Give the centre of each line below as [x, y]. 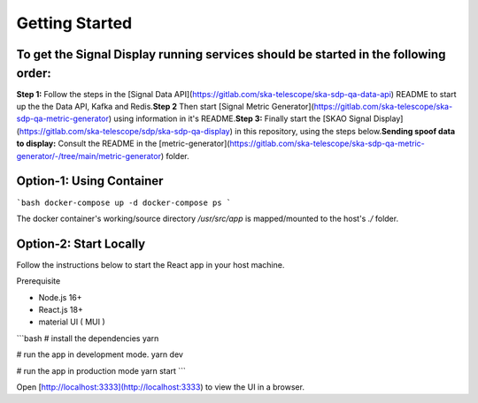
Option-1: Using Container [90, 181]
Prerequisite [39, 281]
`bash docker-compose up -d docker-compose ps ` [124, 202]
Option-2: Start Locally [81, 243]
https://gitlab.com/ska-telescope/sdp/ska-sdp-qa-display [124, 131]
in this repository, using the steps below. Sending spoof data [345, 131]
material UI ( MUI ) [72, 322]
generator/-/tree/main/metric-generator [89, 156]
